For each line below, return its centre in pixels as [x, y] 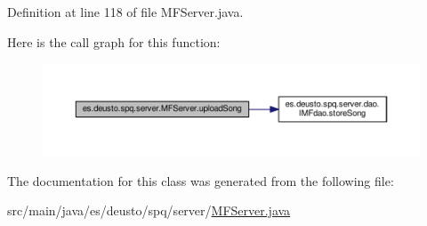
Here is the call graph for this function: [114, 41]
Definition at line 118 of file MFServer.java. [125, 12]
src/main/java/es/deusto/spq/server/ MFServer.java [149, 210]
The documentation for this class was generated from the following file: [201, 180]
